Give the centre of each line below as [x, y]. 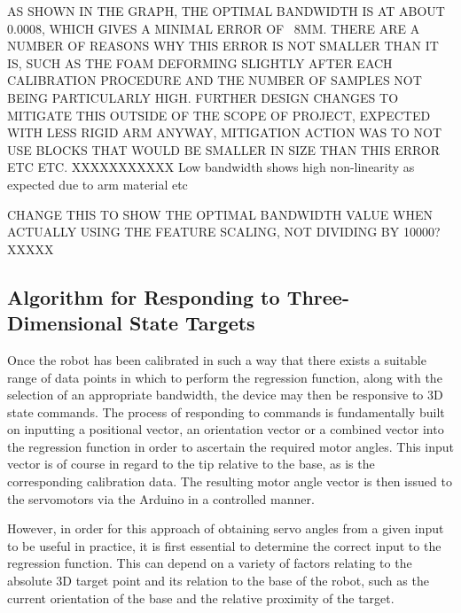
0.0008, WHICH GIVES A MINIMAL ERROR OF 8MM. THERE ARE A [214, 28]
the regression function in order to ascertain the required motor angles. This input [230, 446]
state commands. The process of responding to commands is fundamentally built [226, 411]
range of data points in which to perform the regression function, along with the [225, 377]
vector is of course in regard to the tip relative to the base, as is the [191, 464]
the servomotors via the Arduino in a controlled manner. [161, 498]
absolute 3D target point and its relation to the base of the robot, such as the [218, 581]
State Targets [192, 323]
